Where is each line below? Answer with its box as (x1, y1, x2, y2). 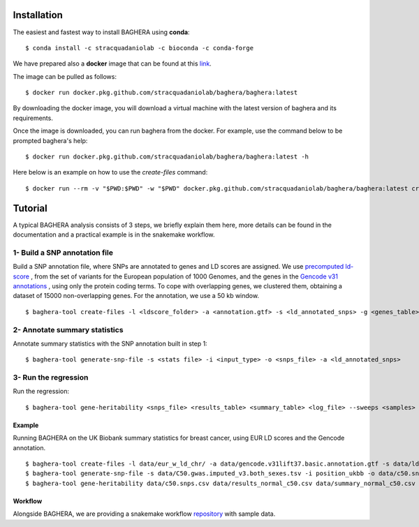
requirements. (13, 114, 54, 122)
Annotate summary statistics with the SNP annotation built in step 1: (13, 339, 207, 348)
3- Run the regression (13, 373, 89, 383)
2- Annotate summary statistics (13, 325, 124, 334)
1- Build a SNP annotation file (13, 248, 113, 258)
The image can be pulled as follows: (13, 72, 117, 80)
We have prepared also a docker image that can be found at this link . (13, 59, 212, 68)
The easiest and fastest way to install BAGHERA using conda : (13, 28, 190, 36)
